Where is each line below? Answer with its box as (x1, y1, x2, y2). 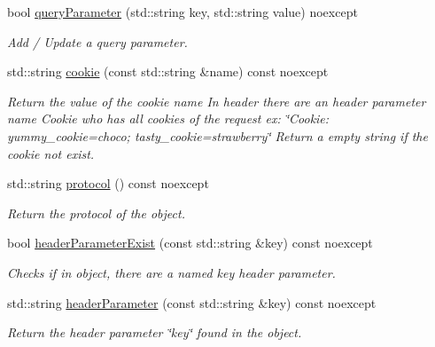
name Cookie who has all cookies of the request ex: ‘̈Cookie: (7, 109, 330, 128)
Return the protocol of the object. (7, 203, 185, 222)
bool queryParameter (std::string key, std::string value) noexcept (7, 3, 358, 20)
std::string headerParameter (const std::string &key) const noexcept (7, 293, 377, 312)
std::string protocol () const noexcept (7, 174, 209, 193)
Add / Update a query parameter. (7, 32, 188, 51)
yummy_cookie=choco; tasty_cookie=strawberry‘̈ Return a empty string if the (7, 126, 428, 145)
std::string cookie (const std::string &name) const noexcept (7, 62, 329, 81)
